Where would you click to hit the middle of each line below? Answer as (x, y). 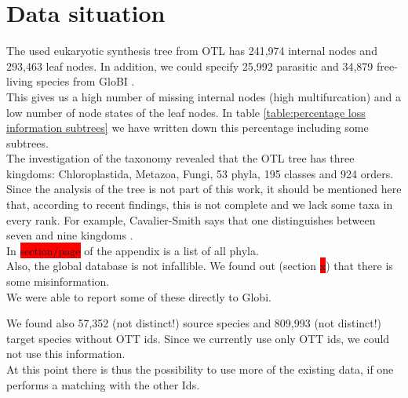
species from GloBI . (86, 81)
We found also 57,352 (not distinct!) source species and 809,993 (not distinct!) (194, 323)
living (20, 81)
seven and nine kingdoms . (70, 235)
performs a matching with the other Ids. (103, 384)
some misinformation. (58, 281)
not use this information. (66, 354)
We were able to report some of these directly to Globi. (139, 296)
